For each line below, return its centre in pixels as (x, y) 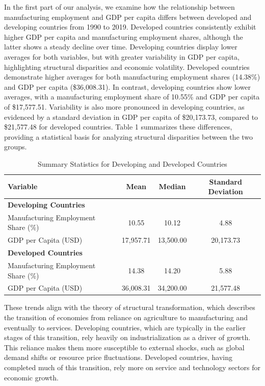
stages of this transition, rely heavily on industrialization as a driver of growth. (127, 337)
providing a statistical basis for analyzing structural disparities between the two (129, 136)
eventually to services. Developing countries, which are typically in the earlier (125, 327)
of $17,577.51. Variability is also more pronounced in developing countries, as (124, 106)
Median (172, 186)
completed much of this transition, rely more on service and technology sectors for (132, 367)
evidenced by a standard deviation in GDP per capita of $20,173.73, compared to (131, 117)
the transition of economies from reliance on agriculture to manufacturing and (126, 317)
